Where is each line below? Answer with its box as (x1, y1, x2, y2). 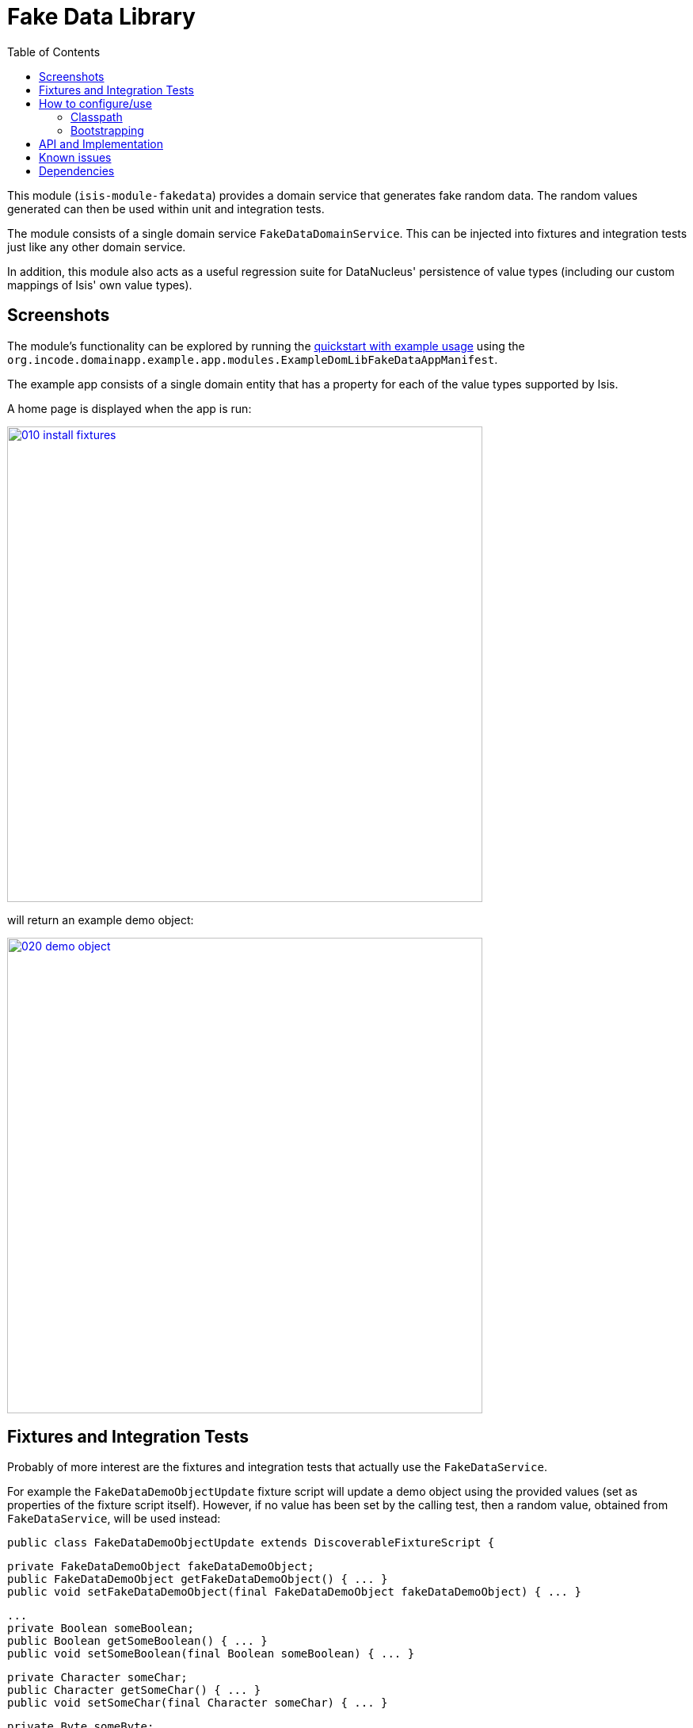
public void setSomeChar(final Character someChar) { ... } (7, 1696, 388, 1710)
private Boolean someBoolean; (7, 1622, 195, 1635)
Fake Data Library (7, 3, 196, 30)
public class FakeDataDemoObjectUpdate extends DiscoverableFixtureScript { (7, 1536, 495, 1550)
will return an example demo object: (7, 912, 194, 927)
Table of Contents (7, 44, 101, 59)
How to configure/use (39, 96, 152, 110)
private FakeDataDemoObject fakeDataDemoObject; (7, 1560, 314, 1573)
